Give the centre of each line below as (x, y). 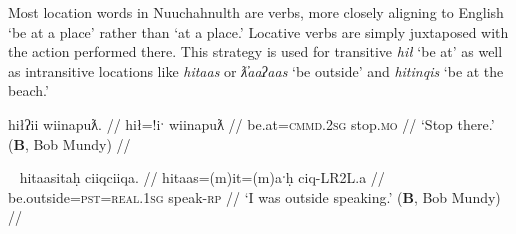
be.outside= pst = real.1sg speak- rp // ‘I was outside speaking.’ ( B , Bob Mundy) (254, 196)
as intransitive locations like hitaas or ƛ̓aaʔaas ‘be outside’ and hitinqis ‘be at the (256, 70)
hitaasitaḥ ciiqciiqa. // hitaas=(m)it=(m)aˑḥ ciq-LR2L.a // (202, 177)
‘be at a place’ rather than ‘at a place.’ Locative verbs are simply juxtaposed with (258, 31)
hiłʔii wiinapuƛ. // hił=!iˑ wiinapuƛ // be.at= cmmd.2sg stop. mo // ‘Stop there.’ (251, 123)
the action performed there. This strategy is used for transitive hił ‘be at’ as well (255, 51)
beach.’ (28, 90)
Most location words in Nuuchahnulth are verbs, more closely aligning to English (256, 12)
